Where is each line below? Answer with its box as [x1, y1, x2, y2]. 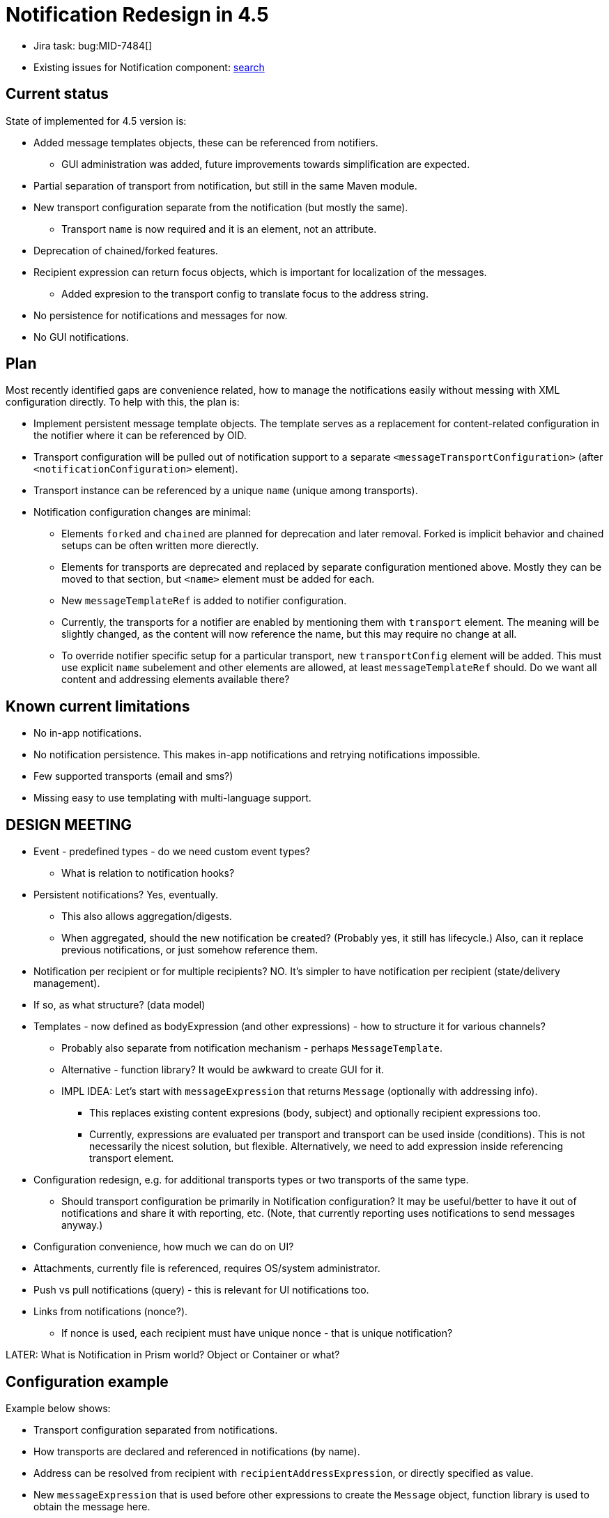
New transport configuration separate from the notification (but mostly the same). [33, 201, 408, 213]
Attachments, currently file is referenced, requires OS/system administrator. [33, 1262, 380, 1275]
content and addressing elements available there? [61, 673, 290, 686]
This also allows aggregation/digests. [61, 910, 232, 923]
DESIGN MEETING [6, 815, 132, 834]
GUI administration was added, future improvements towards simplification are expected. [61, 158, 470, 170]
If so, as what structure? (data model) [33, 999, 206, 1011]
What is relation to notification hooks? [61, 867, 235, 880]
